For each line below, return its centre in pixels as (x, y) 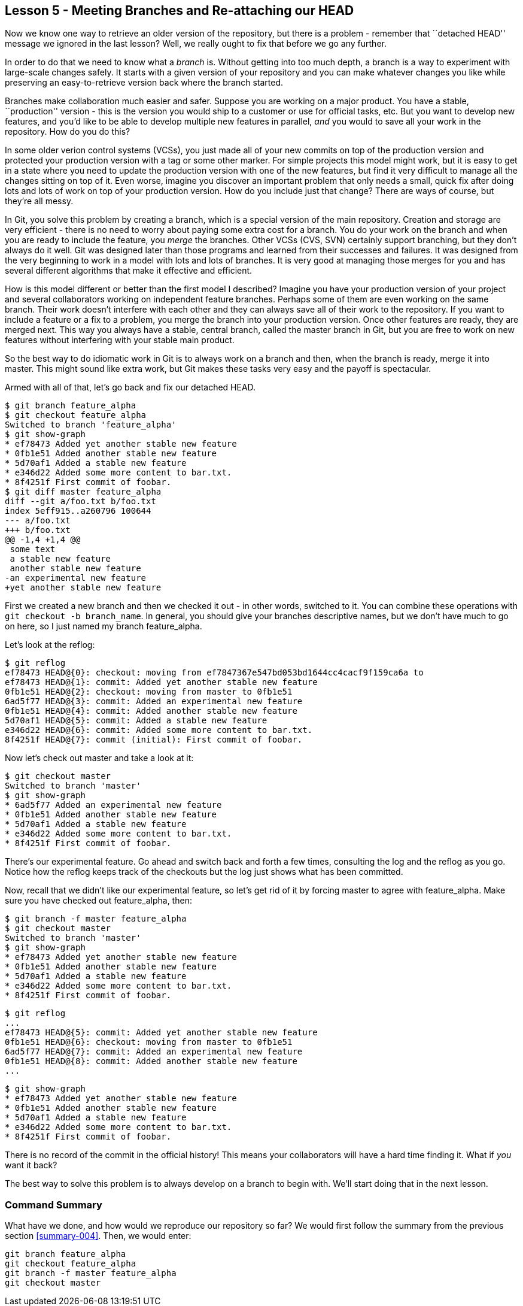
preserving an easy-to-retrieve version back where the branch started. (144, 83)
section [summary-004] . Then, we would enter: (98, 1236)
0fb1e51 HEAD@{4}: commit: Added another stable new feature (151, 711)
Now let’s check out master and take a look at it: (99, 758)
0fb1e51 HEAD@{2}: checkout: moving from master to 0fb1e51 (149, 692)
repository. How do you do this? (68, 132)
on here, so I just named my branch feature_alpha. (104, 626)
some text (33, 549)
